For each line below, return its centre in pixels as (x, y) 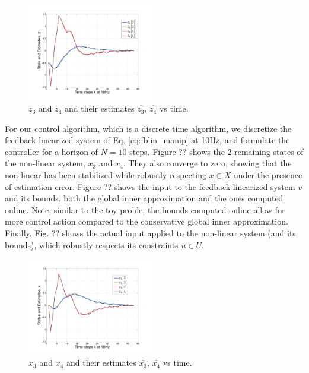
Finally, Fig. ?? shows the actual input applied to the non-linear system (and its (150, 233)
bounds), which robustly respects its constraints (92, 244)
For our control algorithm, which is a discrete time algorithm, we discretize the (148, 128)
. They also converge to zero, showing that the (207, 163)
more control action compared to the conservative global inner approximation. (146, 221)
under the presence (268, 175)
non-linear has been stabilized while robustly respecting (106, 175)
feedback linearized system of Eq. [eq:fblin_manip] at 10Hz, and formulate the (147, 140)
